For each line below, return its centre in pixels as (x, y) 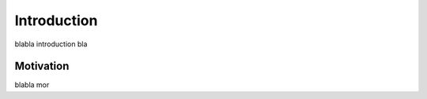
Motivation (42, 66)
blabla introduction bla (51, 44)
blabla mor (32, 85)
